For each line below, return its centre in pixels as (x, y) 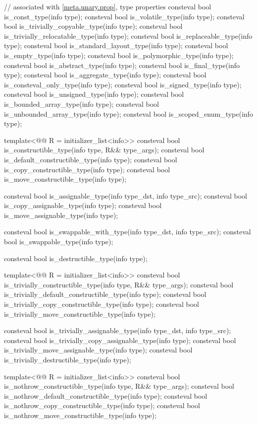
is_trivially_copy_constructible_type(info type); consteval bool (102, 304)
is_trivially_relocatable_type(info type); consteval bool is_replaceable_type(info (128, 35)
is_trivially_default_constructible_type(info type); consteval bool (105, 294)
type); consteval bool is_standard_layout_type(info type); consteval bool (116, 45)
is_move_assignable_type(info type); (61, 215)
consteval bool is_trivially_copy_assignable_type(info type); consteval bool (120, 340)
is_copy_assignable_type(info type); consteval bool (83, 205)
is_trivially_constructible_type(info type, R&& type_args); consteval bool (119, 284)
